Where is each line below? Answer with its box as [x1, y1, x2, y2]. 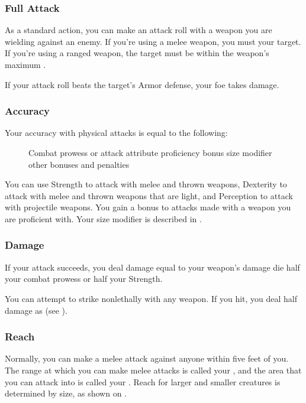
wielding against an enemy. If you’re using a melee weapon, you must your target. [5, 35, 301, 47]
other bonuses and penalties [28, 158, 130, 170]
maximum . [5, 58, 46, 70]
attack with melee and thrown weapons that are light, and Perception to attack [5, 189, 293, 201]
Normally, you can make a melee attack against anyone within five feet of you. [5, 352, 289, 365]
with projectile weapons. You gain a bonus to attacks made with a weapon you [5, 201, 291, 213]
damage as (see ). [5, 304, 67, 316]
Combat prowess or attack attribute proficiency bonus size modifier [28, 147, 272, 158]
